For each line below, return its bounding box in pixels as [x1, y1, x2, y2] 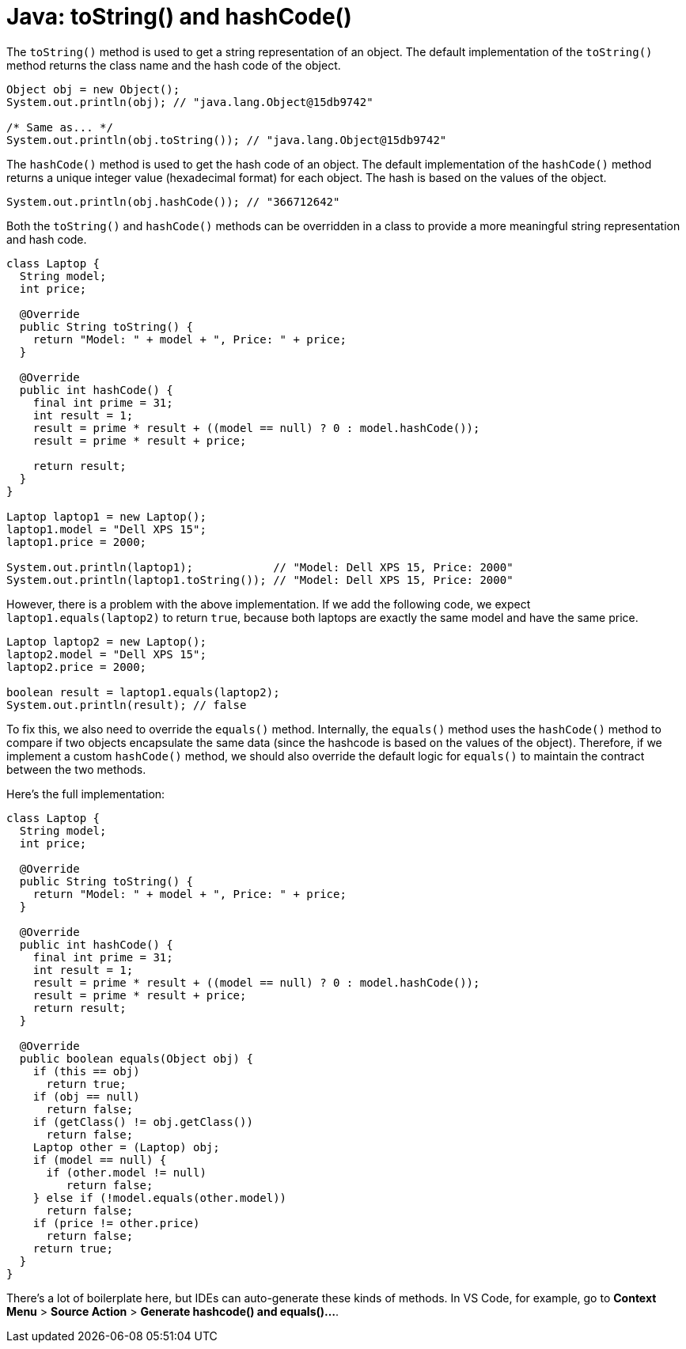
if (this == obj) [32, 1064, 140, 1078]
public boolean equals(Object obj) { [19, 1052, 253, 1065]
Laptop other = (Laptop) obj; [32, 1140, 220, 1154]
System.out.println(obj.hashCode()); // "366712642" [6, 195, 340, 208]
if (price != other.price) [32, 1216, 200, 1230]
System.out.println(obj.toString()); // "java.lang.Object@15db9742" [6, 133, 447, 146]
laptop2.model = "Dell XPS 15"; [6, 647, 207, 661]
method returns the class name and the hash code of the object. [6, 58, 341, 72]
